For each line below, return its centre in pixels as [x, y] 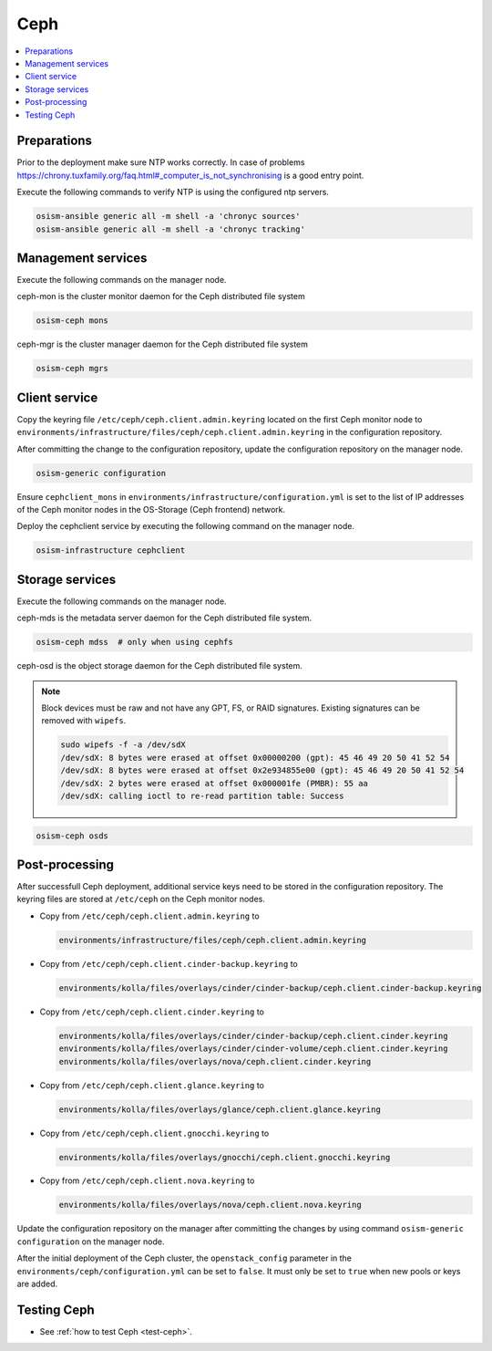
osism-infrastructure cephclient [111, 551]
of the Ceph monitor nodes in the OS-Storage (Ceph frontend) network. [151, 510]
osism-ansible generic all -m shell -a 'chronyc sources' [168, 216]
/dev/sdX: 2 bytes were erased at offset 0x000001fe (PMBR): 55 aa [215, 783]
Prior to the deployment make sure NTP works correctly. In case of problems [161, 162]
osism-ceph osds [72, 836]
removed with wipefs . [84, 721]
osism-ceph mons [72, 321]
